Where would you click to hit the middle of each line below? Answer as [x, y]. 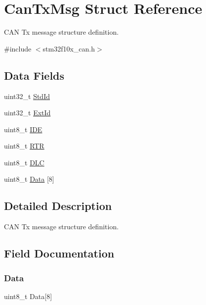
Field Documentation [59, 253]
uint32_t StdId [27, 96]
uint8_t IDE [23, 129]
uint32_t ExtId [27, 113]
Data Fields [34, 75]
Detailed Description [58, 206]
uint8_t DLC [24, 162]
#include [18, 48]
